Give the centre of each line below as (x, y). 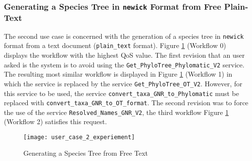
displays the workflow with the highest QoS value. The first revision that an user (124, 55)
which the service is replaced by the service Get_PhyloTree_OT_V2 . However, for (123, 83)
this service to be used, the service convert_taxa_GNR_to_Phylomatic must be (122, 93)
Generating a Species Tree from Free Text (86, 153)
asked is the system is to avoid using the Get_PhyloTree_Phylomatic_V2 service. (124, 64)
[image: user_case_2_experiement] (79, 137)
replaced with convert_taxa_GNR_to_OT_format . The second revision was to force (126, 103)
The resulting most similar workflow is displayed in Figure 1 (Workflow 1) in (118, 74)
